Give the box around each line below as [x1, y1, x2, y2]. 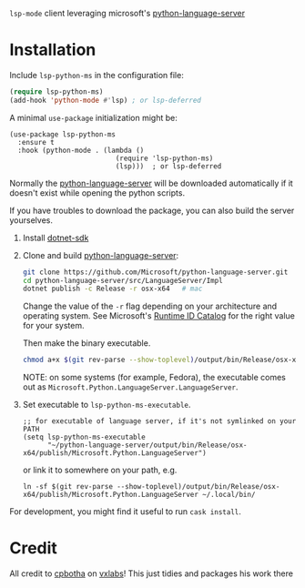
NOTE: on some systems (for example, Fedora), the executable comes [22, 372, 287, 383]
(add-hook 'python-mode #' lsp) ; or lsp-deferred [9, 96, 202, 105]
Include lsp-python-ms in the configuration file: [9, 69, 184, 80]
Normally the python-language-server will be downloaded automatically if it [9, 177, 293, 188]
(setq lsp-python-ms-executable [22, 432, 146, 442]
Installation [9, 40, 97, 60]
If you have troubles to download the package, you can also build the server [9, 205, 295, 216]
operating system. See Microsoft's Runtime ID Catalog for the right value [22, 310, 296, 321]
